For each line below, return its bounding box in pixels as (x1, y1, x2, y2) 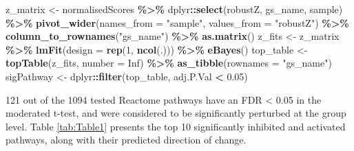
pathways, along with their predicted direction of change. (6, 132, 247, 147)
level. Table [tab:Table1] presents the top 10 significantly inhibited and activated (6, 119, 346, 133)
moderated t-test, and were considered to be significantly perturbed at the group (6, 106, 346, 120)
